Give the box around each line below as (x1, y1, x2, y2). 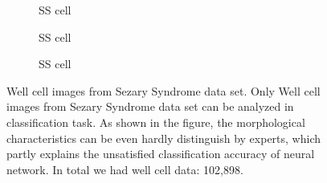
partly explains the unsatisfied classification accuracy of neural (6, 145, 315, 162)
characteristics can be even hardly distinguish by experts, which (6, 129, 321, 146)
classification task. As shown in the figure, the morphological (6, 113, 305, 130)
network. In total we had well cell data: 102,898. (6, 161, 243, 177)
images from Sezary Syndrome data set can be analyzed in (6, 98, 294, 115)
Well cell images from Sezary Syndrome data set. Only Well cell (6, 82, 321, 99)
